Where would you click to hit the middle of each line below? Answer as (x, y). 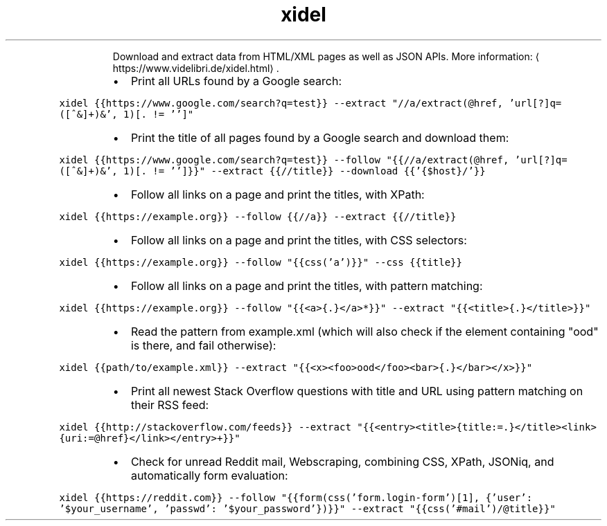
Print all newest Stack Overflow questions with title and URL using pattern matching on (357, 391)
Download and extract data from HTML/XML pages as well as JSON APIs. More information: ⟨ (326, 56)
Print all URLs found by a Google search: (236, 81)
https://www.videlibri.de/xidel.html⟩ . (196, 68)
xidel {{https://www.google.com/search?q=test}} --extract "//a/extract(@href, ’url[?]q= (310, 103)
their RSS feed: (170, 405)
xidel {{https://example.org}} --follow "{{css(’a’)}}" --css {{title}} (261, 262)
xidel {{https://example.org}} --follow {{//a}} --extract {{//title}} (258, 216)
